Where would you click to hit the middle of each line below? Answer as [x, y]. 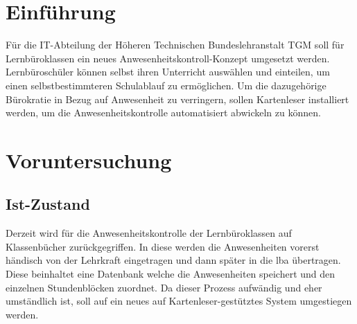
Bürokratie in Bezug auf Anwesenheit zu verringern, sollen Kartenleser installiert [177, 99]
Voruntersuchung [89, 160]
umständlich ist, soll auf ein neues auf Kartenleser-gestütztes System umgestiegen [179, 301]
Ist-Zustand [48, 204]
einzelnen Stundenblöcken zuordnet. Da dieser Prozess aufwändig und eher [164, 287]
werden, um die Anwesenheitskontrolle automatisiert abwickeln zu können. [163, 112]
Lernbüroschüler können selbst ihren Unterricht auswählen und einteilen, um [168, 72]
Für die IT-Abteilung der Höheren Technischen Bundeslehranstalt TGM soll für [175, 45]
